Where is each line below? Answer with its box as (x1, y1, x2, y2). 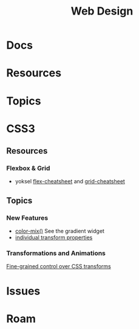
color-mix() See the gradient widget (15, 228, 105, 235)
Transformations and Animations (6, 249, 106, 257)
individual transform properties (15, 234, 93, 241)
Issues (6, 284, 41, 298)
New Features (6, 214, 49, 222)
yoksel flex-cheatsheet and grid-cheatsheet (15, 178, 126, 185)
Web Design (70, 4, 134, 18)
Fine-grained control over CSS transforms (6, 263, 111, 270)
